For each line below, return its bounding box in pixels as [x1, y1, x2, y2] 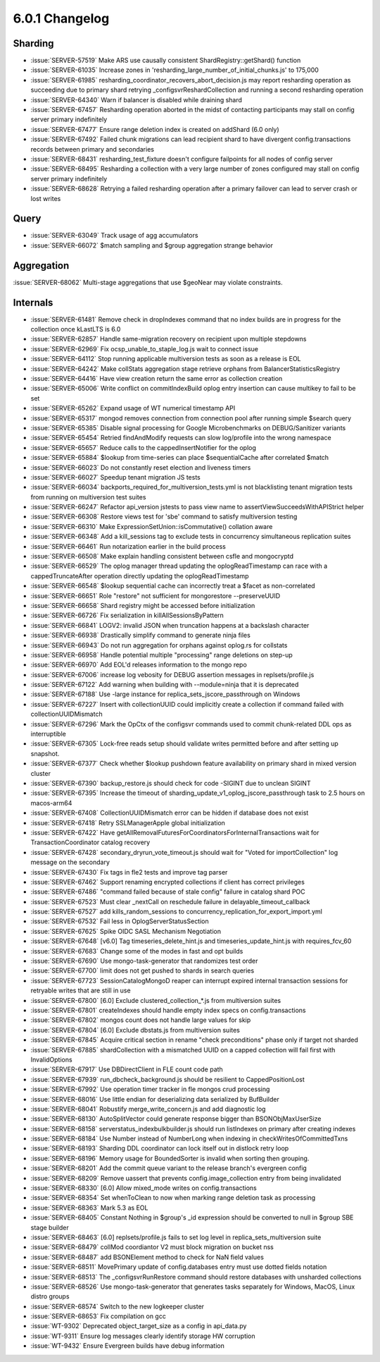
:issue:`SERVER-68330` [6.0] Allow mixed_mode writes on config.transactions [30, 1184, 257, 1192]
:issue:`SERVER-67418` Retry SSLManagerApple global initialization [30, 818, 225, 827]
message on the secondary [30, 858, 110, 867]
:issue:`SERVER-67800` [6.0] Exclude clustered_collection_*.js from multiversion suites [30, 996, 281, 1004]
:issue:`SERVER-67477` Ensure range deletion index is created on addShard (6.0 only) [30, 125, 279, 133]
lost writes [30, 194, 61, 202]
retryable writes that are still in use [30, 986, 131, 995]
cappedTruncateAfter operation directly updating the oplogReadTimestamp [30, 571, 249, 580]
